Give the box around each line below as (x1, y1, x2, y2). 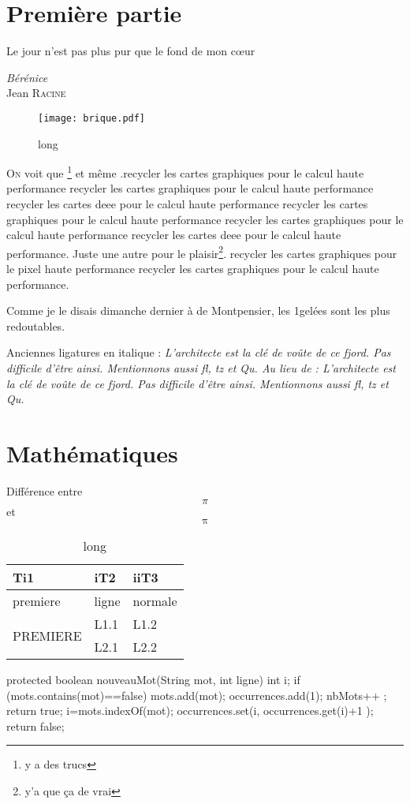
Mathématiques (6, 436, 178, 469)
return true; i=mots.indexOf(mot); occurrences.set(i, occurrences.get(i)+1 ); (6, 702, 374, 719)
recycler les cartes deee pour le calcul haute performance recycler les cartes (6, 196, 368, 211)
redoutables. (6, 317, 65, 334)
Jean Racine (6, 84, 66, 101)
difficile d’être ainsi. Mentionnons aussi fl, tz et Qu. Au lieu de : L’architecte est (6, 360, 396, 376)
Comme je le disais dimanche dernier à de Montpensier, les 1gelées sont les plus (6, 302, 390, 319)
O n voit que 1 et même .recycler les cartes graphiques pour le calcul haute (6, 163, 364, 181)
